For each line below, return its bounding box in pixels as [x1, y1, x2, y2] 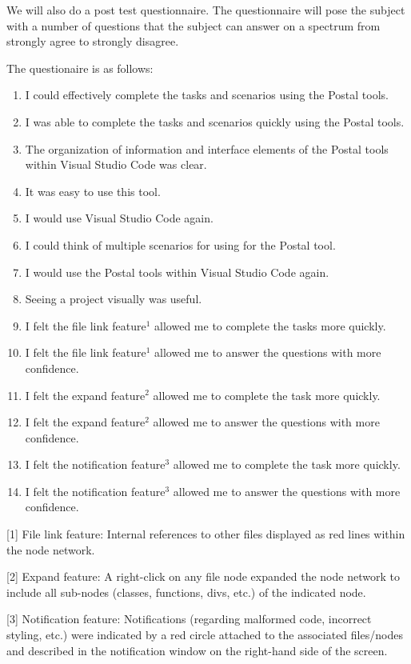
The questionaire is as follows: [6, 59, 154, 76]
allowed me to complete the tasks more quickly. [154, 317, 386, 334]
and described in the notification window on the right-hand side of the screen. [6, 642, 388, 658]
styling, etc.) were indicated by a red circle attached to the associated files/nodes [6, 626, 403, 643]
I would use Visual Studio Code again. [25, 210, 213, 226]
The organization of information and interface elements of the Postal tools [25, 140, 389, 157]
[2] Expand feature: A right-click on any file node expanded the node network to [6, 568, 400, 585]
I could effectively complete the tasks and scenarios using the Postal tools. [25, 86, 389, 103]
